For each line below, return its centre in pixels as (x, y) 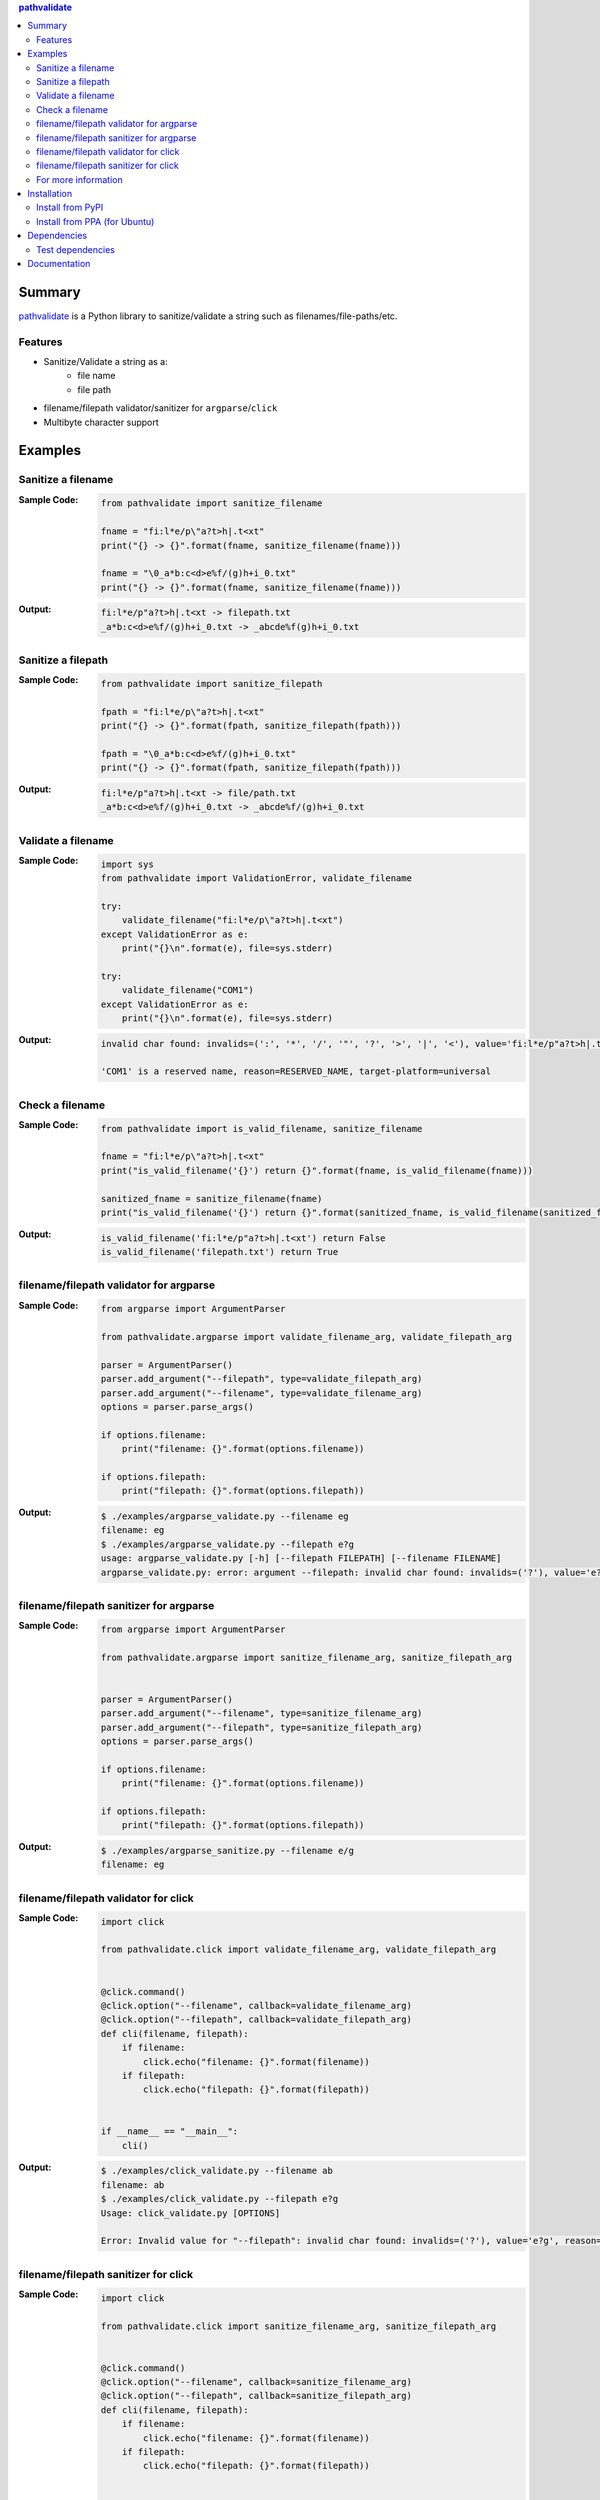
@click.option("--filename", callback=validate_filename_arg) (256, 2005)
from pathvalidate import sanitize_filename (211, 503)
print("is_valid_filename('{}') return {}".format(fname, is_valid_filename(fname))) (317, 1170)
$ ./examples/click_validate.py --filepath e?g (219, 2199)
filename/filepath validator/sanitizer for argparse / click (160, 408)
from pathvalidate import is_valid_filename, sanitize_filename (261, 1128)
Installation (50, 194)
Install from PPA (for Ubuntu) (95, 221)
